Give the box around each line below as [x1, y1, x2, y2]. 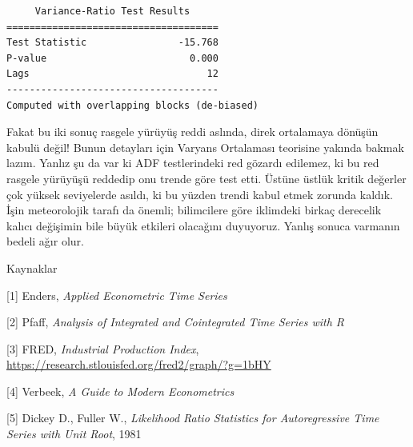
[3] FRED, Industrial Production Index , [6, 340, 199, 357]
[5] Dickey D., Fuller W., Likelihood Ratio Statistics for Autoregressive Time [6, 409, 379, 426]
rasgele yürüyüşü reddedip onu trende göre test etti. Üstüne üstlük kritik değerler [6, 170, 407, 186]
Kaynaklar [6, 259, 58, 276]
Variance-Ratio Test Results [34, 6, 190, 17]
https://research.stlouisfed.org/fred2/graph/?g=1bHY [6, 356, 271, 373]
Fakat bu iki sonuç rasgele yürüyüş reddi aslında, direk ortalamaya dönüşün [6, 123, 379, 140]
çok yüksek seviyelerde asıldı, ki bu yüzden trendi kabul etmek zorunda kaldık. [6, 186, 393, 202]
